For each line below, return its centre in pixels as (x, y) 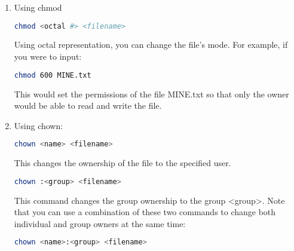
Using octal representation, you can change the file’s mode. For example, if (151, 45)
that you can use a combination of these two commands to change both (145, 212)
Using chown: (39, 125)
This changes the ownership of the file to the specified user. (122, 163)
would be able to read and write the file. (88, 105)
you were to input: (48, 56)
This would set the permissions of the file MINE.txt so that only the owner (151, 94)
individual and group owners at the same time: (100, 223)
